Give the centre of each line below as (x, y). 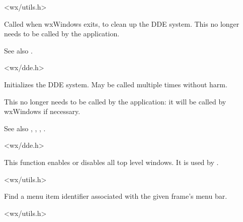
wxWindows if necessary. (42, 111)
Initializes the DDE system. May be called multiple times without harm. (116, 84)
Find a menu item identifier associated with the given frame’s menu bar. (116, 196)
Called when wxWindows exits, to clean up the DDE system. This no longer (122, 23)
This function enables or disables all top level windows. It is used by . (111, 162)
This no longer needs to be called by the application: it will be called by (115, 101)
